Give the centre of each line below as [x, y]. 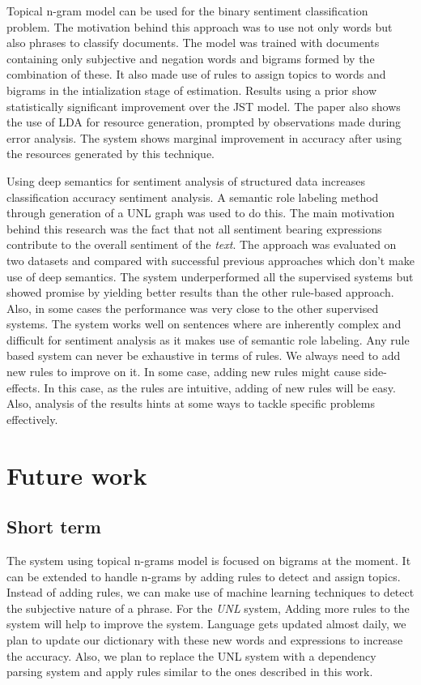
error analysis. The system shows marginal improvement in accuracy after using [204, 137]
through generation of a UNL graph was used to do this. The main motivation [201, 213]
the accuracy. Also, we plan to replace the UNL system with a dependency [191, 655]
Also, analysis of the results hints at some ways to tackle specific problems [191, 403]
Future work [77, 475]
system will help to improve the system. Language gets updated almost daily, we [206, 624]
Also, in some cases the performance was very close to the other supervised [193, 308]
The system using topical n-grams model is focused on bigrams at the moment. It [209, 561]
